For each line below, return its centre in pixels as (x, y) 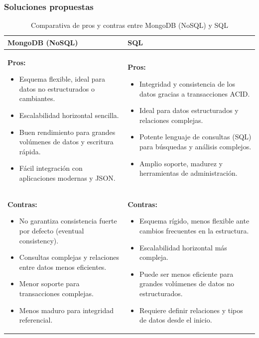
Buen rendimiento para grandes (67, 132)
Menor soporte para (49, 283)
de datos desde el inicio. (176, 320)
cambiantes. (37, 98)
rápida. (30, 151)
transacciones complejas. (56, 293)
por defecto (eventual (52, 231)
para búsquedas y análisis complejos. (195, 147)
